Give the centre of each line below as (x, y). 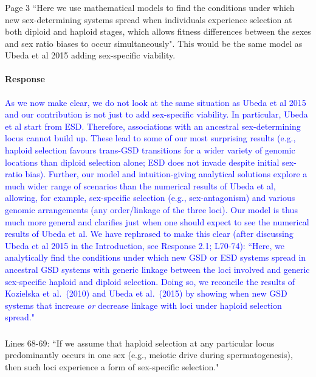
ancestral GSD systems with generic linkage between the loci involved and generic (157, 269)
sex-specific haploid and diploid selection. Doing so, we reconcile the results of (150, 281)
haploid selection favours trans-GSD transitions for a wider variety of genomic (150, 150)
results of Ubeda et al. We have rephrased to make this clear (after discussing (149, 234)
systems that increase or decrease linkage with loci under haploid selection (143, 305)
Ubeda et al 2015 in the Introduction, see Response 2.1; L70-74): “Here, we (145, 245)
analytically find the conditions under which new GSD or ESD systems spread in (156, 257)
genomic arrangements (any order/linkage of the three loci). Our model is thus (151, 210)
